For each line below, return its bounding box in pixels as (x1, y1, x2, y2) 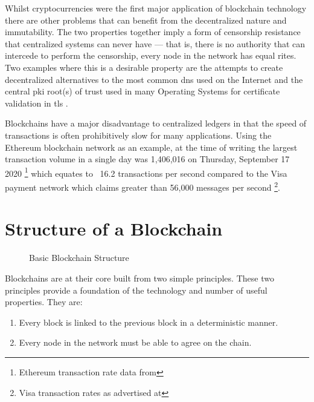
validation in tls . (5, 96, 68, 109)
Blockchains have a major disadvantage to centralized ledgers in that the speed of (5, 117, 307, 130)
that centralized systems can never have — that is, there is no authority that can (5, 37, 306, 50)
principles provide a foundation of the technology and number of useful (5, 283, 268, 296)
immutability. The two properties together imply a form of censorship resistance (5, 25, 301, 38)
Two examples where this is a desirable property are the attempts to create (5, 61, 283, 73)
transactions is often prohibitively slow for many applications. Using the (5, 128, 272, 141)
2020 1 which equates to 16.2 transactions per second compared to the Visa (5, 165, 287, 179)
